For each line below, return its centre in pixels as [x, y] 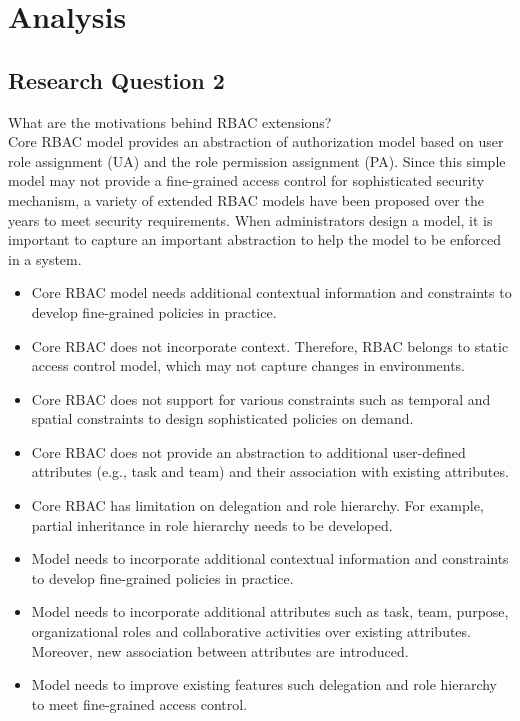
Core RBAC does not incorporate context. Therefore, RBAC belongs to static [270, 345]
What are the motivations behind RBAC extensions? [170, 121]
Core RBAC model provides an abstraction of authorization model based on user [256, 141]
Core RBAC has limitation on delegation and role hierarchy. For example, [257, 505]
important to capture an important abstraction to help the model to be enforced [255, 239]
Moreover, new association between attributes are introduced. [220, 650]
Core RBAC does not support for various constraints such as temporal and [261, 398]
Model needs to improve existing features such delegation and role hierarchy [264, 684]
